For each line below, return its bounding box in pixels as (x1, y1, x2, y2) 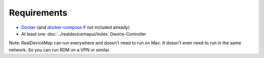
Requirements (9, 7, 68, 18)
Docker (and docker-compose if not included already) (21, 24, 130, 30)
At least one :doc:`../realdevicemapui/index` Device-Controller (21, 31, 146, 37)
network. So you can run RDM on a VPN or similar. (9, 47, 110, 53)
